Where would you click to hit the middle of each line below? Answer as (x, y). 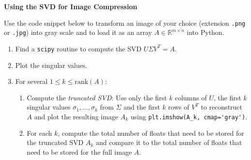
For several (31, 81)
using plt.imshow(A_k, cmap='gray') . (189, 116)
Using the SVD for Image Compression (71, 6)
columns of (191, 97)
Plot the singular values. (51, 65)
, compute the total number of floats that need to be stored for (151, 133)
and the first (142, 107)
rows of (179, 107)
